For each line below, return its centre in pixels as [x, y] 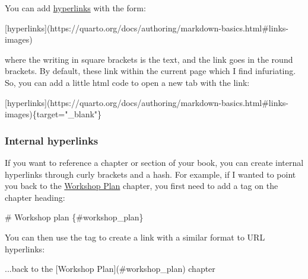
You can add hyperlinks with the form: [75, 8]
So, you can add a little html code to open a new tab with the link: [127, 82]
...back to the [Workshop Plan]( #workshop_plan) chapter [110, 269]
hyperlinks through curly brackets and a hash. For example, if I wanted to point [150, 174]
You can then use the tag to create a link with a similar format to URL [135, 237]
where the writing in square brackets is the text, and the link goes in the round [149, 59]
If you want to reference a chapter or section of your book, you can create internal [154, 162]
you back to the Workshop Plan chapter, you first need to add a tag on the [142, 186]
